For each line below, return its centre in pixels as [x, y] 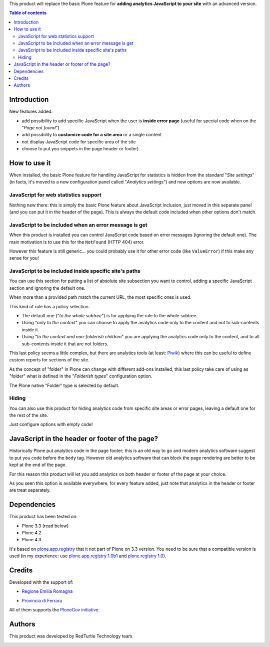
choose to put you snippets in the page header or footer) [80, 149]
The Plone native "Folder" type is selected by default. [64, 385]
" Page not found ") [40, 127]
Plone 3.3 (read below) [45, 526]
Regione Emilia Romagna [47, 591]
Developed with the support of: [41, 582]
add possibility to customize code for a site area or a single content [92, 135]
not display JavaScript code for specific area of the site [79, 142]
